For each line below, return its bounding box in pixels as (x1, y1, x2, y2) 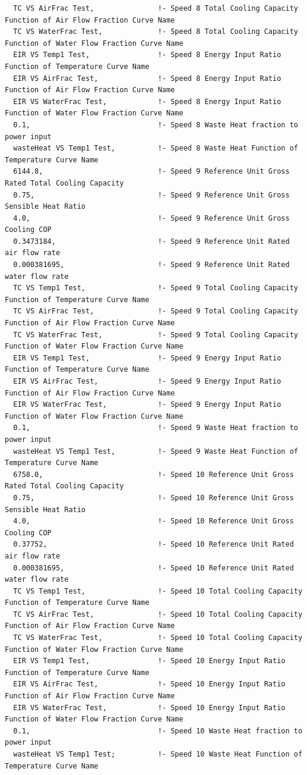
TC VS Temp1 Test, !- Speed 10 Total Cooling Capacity (13, 586, 303, 595)
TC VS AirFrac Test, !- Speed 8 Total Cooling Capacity (13, 4, 298, 12)
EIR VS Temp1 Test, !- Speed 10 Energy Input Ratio (13, 657, 286, 666)
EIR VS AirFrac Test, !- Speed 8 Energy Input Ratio (13, 74, 281, 83)
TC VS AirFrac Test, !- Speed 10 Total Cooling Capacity (13, 610, 303, 619)
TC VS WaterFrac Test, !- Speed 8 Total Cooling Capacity (13, 27, 298, 36)
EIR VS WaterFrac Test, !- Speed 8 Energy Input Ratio (13, 97, 281, 106)
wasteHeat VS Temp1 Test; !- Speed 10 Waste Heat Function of (13, 750, 303, 758)
